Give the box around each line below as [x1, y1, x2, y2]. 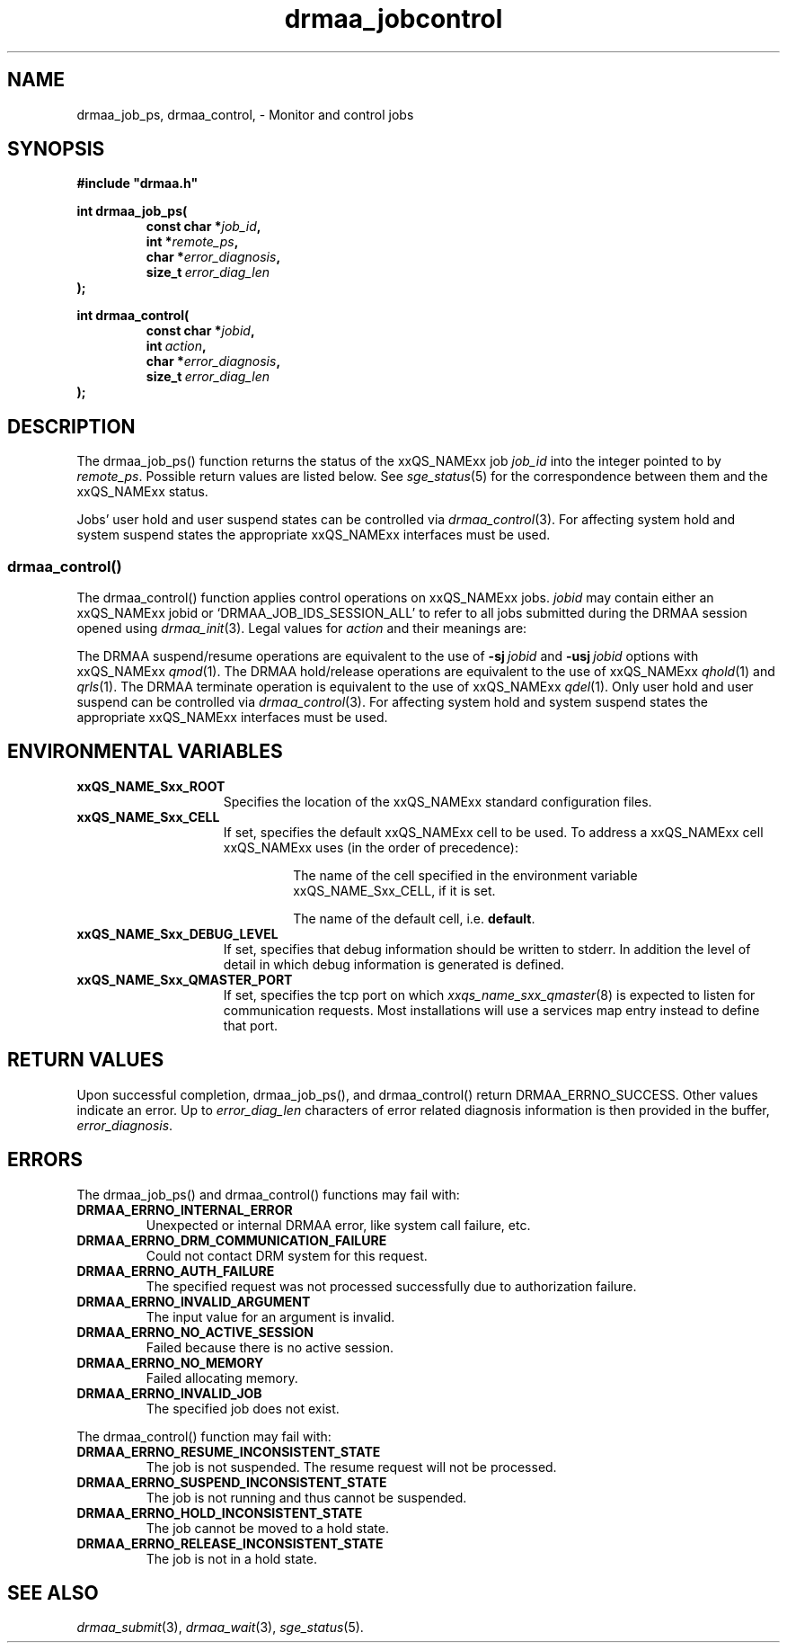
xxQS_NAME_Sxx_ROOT [76, 778, 225, 794]
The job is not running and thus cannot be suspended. [146, 1489, 467, 1505]
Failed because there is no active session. [146, 1339, 393, 1355]
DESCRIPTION [7, 415, 136, 438]
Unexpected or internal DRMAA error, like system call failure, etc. [146, 1217, 531, 1233]
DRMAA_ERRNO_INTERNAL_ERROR [76, 1201, 293, 1217]
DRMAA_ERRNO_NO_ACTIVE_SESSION [76, 1324, 314, 1340]
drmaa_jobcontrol [284, 4, 503, 34]
